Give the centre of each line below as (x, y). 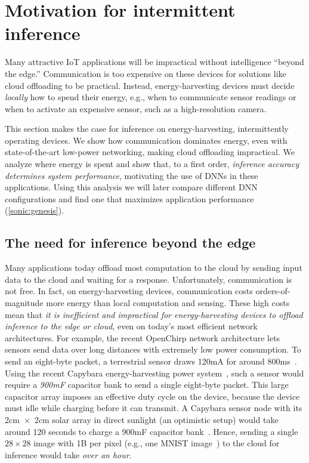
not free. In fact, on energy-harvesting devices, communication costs (129, 291)
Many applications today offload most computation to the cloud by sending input (154, 268)
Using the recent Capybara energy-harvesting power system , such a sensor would (154, 373)
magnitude (24, 303)
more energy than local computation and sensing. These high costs (168, 303)
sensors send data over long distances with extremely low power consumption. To (153, 349)
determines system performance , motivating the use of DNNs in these (132, 175)
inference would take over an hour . (68, 454)
